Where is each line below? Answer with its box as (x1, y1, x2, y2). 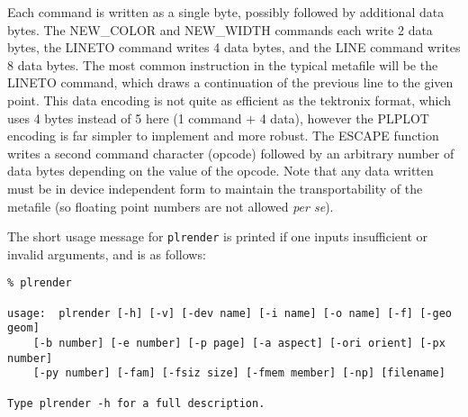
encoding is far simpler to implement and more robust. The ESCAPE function (7, 126, 439, 145)
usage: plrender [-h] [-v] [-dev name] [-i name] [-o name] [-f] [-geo (7, 306, 452, 320)
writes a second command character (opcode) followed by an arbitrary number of (7, 143, 454, 162)
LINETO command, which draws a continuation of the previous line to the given (7, 73, 454, 92)
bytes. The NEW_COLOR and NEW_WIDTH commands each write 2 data (7, 20, 433, 39)
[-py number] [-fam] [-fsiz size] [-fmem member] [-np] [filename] (32, 367, 445, 380)
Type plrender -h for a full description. (7, 396, 265, 410)
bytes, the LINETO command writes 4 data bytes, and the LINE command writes (7, 38, 461, 57)
